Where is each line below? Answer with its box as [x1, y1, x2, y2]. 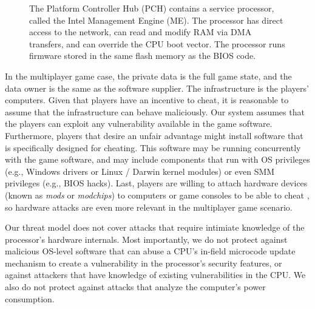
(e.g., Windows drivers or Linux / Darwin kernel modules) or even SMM [5, 165, 275, 177]
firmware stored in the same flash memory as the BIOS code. [29, 49, 256, 62]
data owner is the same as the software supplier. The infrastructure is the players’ [5, 81, 309, 94]
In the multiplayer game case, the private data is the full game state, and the [5, 69, 292, 82]
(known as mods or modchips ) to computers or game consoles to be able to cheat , [5, 188, 310, 201]
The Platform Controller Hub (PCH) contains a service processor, [29, 2, 274, 14]
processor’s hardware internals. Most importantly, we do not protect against [5, 233, 288, 245]
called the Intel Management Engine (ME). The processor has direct [29, 13, 283, 26]
